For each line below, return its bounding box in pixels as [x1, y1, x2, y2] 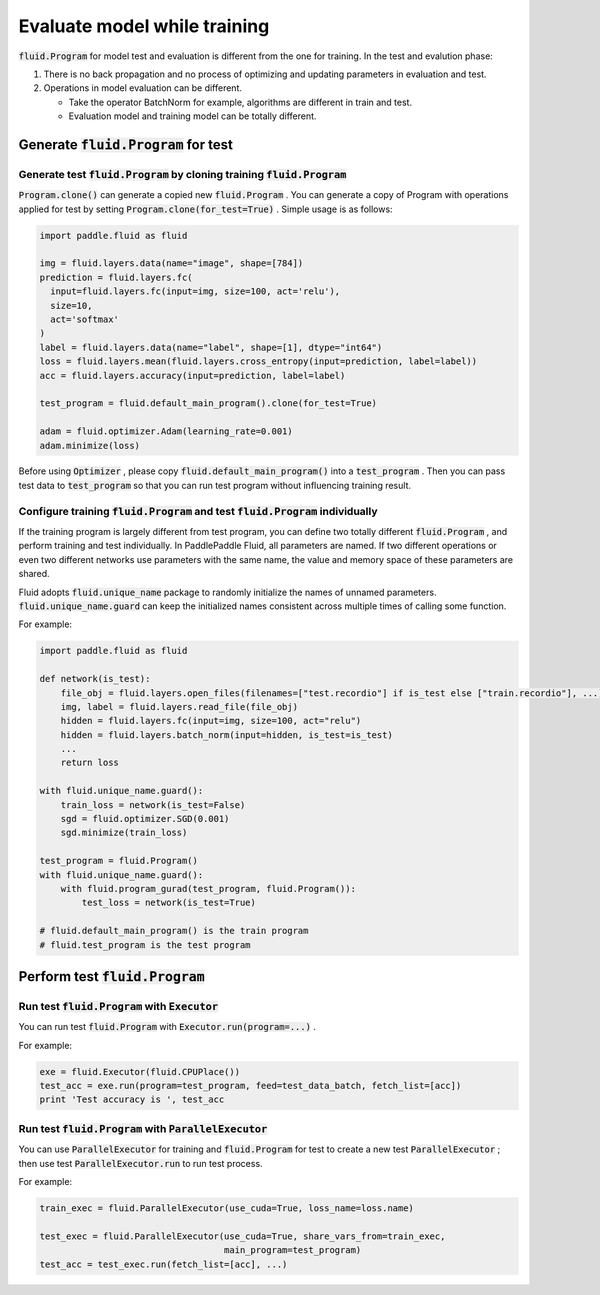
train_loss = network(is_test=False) [60, 799, 246, 810]
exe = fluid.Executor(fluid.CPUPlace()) [39, 1066, 240, 1077]
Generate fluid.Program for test [18, 136, 234, 153]
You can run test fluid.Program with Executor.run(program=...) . [18, 1021, 317, 1033]
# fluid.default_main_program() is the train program [39, 925, 309, 937]
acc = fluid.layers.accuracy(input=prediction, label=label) [39, 370, 346, 381]
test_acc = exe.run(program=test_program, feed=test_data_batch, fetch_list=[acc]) [39, 1080, 462, 1092]
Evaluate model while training [18, 15, 270, 37]
